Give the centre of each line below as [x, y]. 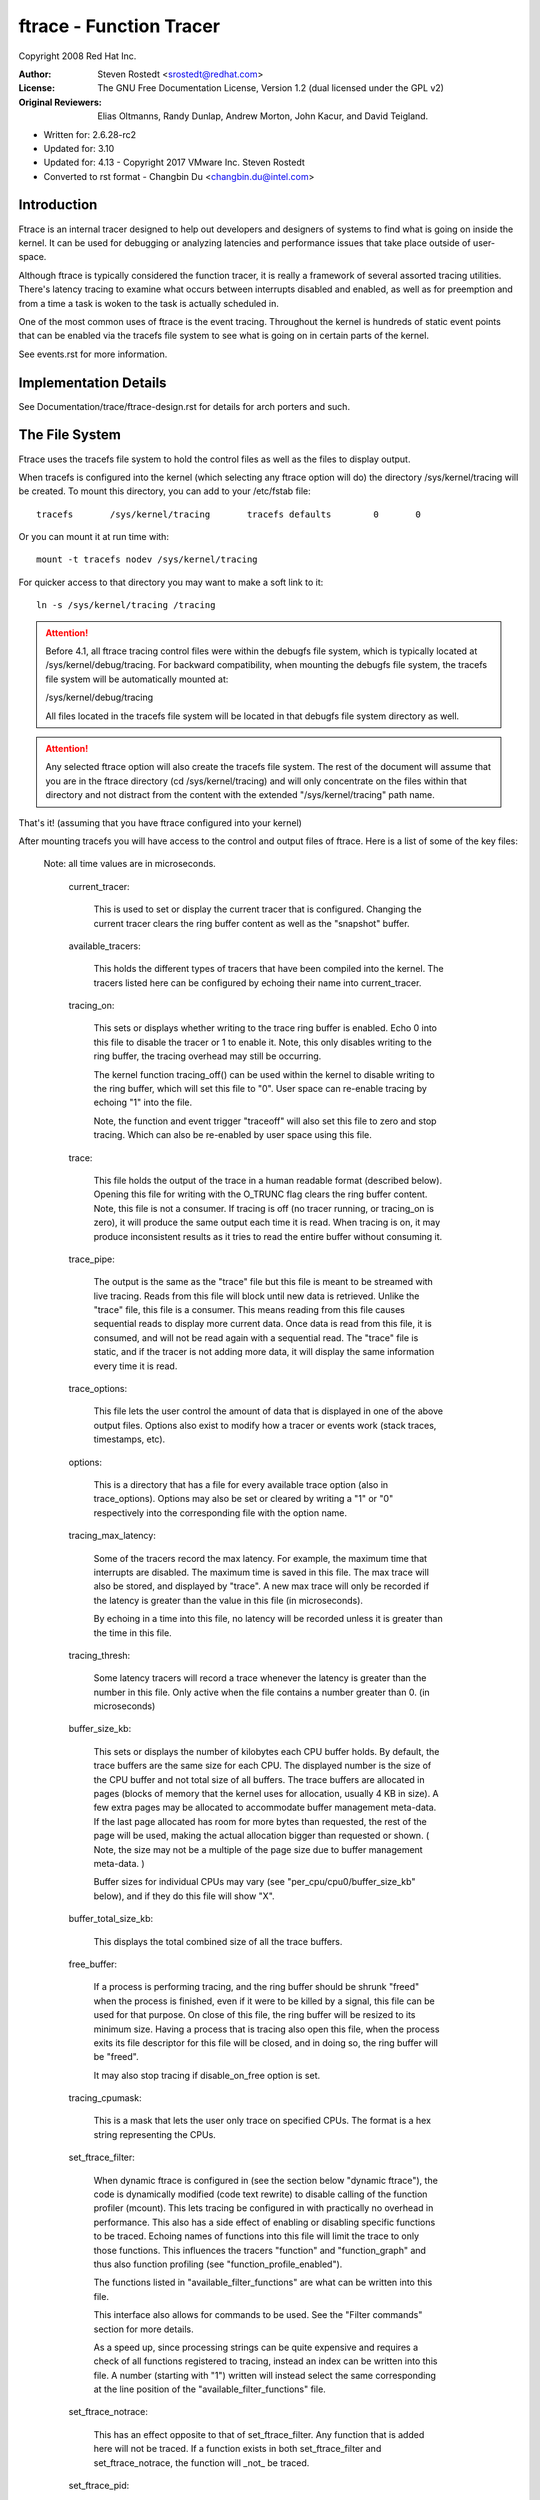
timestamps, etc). [129, 1439]
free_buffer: [93, 1964]
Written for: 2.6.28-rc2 [90, 134]
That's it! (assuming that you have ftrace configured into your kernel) [160, 822]
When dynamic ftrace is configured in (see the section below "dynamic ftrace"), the [266, 2180]
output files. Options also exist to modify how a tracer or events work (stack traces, [265, 1425]
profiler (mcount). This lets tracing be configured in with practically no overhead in [263, 2208]
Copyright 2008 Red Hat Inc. [77, 56]
